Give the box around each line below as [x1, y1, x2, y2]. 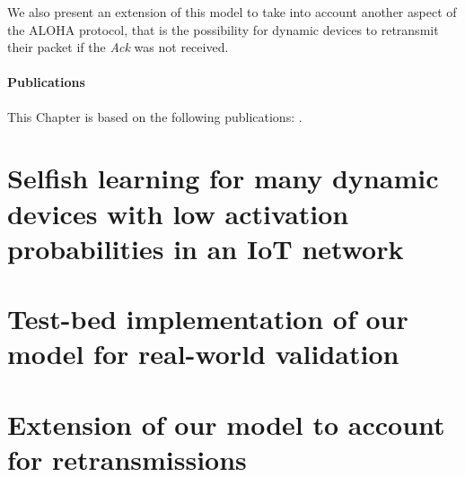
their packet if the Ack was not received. [7, 38, 229, 56]
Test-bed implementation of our [7, 300, 408, 337]
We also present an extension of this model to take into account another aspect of [7, 3, 457, 21]
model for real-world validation [7, 335, 399, 372]
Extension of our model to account [7, 405, 445, 442]
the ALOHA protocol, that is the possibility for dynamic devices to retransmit [7, 20, 439, 39]
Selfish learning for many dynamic [7, 160, 439, 196]
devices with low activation [7, 195, 349, 231]
